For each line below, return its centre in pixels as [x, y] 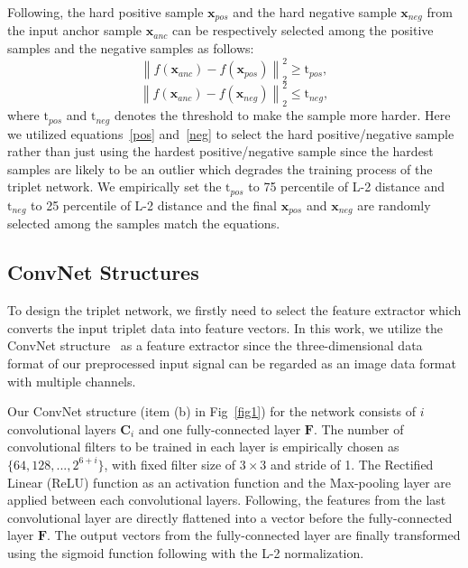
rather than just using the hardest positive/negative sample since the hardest [220, 151]
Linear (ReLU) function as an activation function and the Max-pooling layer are [229, 482]
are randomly [394, 205]
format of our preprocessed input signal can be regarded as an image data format [232, 363]
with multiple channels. [72, 381]
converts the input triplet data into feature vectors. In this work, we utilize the [225, 327]
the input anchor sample [75, 30]
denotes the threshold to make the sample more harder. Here [282, 115]
